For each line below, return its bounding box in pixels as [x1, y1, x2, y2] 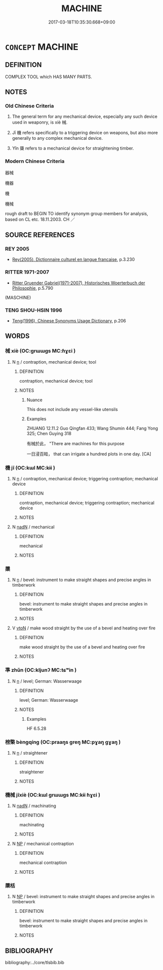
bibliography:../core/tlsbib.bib [5, 960, 65, 966]
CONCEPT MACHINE [5, 41, 79, 52]
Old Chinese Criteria [5, 103, 54, 109]
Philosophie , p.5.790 [12, 285, 54, 291]
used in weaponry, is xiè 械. [12, 119, 68, 125]
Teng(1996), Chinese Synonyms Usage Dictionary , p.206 [12, 318, 127, 324]
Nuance [26, 397, 43, 403]
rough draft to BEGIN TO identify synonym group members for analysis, [5, 211, 148, 216]
